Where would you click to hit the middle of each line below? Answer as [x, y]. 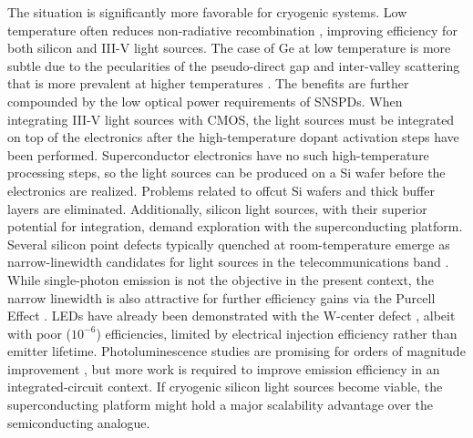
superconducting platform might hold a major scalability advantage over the [221, 405]
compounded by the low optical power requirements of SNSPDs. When [205, 101]
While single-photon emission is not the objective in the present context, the [221, 279]
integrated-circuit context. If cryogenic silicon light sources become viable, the [225, 387]
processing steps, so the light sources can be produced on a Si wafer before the [226, 173]
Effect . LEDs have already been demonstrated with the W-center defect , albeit [231, 316]
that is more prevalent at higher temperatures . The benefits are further [208, 83]
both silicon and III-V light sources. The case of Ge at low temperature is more [229, 48]
